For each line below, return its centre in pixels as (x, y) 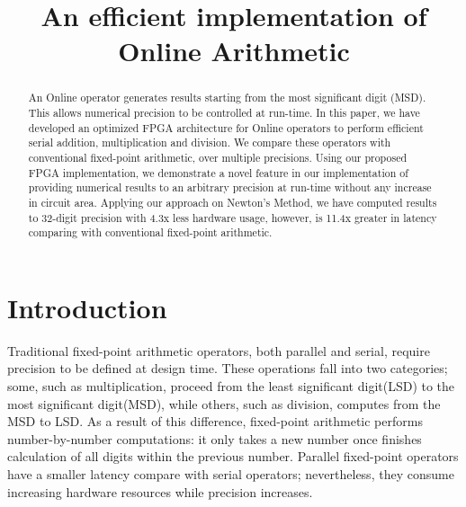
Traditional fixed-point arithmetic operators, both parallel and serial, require (219, 350)
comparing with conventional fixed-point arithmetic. (150, 232)
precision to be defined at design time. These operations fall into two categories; (228, 368)
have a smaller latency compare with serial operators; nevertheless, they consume (231, 474)
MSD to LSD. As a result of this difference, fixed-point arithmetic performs (215, 421)
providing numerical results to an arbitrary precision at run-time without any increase (230, 187)
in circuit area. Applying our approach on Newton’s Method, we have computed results (233, 202)
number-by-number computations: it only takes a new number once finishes (215, 438)
